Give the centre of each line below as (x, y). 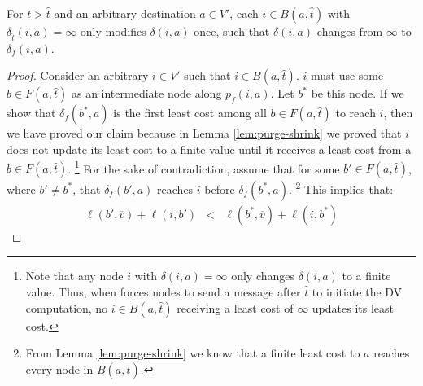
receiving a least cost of (235, 307)
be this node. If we (358, 93)
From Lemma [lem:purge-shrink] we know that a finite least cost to (193, 353)
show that (31, 113)
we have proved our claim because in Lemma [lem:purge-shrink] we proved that (204, 133)
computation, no (67, 307)
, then (398, 113)
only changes (263, 276)
